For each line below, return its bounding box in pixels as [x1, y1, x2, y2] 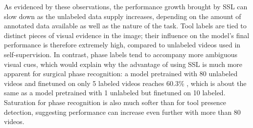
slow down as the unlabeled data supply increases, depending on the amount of [4, 11, 241, 21]
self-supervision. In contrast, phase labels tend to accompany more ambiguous [4, 49, 238, 59]
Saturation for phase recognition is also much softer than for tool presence [4, 97, 227, 107]
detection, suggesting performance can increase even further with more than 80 [4, 107, 241, 117]
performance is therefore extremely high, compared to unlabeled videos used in [4, 40, 241, 50]
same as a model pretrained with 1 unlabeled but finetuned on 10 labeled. [4, 87, 226, 98]
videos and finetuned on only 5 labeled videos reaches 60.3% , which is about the [4, 78, 247, 88]
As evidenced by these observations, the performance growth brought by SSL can [4, 1, 248, 11]
